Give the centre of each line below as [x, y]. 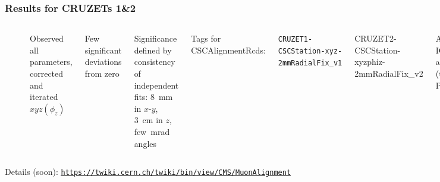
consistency [155, 62]
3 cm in [148, 120]
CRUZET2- [375, 38]
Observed [47, 38]
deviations [103, 62]
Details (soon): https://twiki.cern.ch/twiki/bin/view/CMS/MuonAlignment [148, 172]
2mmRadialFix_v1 [310, 63]
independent [156, 85]
